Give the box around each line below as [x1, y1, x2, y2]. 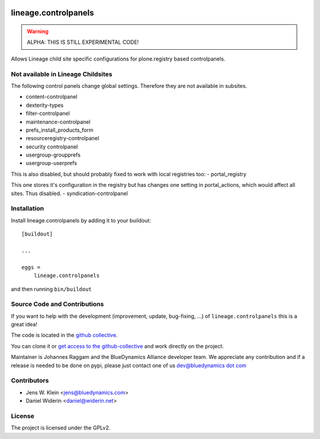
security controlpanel [25, 143, 78, 150]
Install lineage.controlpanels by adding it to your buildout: [11, 217, 151, 224]
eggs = [21, 264, 41, 271]
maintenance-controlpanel [25, 118, 91, 125]
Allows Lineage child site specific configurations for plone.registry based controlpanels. [11, 55, 226, 62]
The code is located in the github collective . [11, 332, 118, 339]
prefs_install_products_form [25, 126, 94, 133]
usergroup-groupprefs [25, 151, 81, 158]
